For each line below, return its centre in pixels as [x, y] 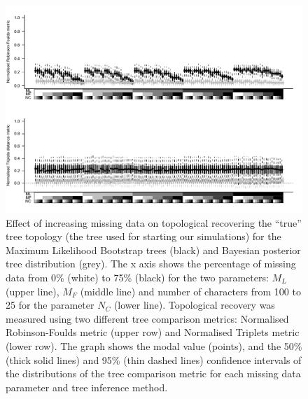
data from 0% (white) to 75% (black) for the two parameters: [137, 278]
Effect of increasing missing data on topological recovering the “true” [154, 222]
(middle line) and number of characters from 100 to [190, 291]
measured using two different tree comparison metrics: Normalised [147, 318]
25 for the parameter [50, 305]
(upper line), [33, 291]
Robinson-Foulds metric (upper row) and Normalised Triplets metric [153, 332]
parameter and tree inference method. [87, 387]
